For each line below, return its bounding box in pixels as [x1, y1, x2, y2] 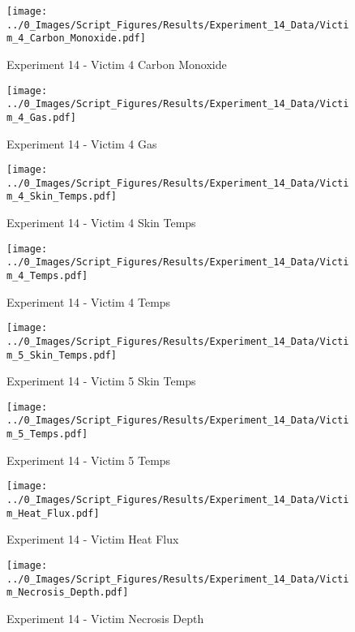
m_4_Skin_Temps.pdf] [6, 191, 118, 203]
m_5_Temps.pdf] [6, 428, 88, 441]
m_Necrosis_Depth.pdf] [6, 587, 129, 599]
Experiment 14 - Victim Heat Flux [6, 531, 179, 548]
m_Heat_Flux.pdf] [6, 507, 100, 519]
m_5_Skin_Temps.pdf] [6, 349, 118, 361]
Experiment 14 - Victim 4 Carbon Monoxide [6, 55, 227, 72]
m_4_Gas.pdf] [6, 111, 76, 123]
